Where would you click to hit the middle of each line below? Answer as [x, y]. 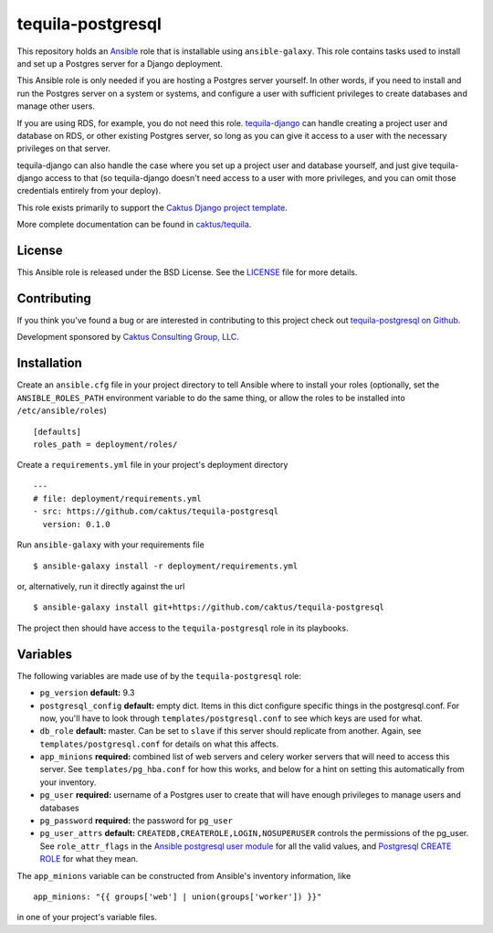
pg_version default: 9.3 [87, 693]
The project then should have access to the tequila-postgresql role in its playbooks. [183, 628]
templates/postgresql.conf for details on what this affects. [159, 744]
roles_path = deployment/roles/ [105, 444]
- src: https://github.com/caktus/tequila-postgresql [156, 511]
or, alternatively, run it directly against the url [101, 587]
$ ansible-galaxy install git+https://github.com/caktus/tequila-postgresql [209, 607]
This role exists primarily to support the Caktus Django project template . [152, 207]
